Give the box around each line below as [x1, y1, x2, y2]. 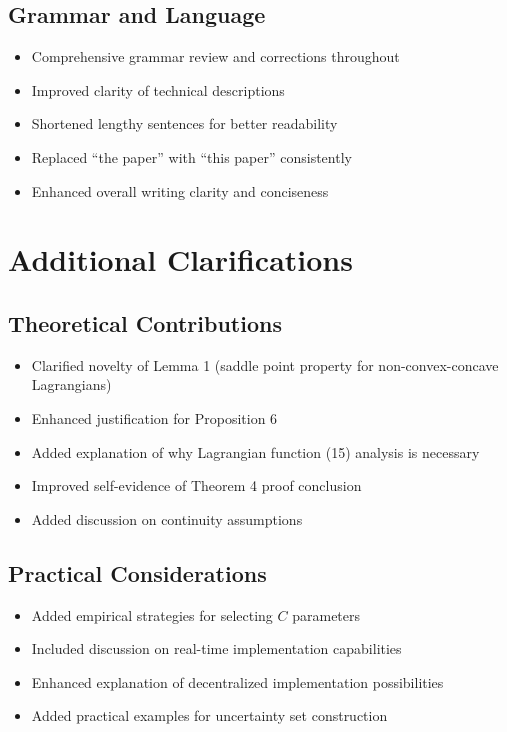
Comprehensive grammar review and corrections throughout [31, 46, 400, 67]
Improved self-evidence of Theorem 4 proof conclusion [31, 475, 362, 496]
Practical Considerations [8, 557, 267, 588]
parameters [292, 604, 361, 625]
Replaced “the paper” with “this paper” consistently [31, 146, 352, 167]
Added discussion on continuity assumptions [31, 508, 303, 529]
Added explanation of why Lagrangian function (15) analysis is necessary [31, 441, 480, 462]
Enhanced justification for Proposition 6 [31, 407, 278, 428]
